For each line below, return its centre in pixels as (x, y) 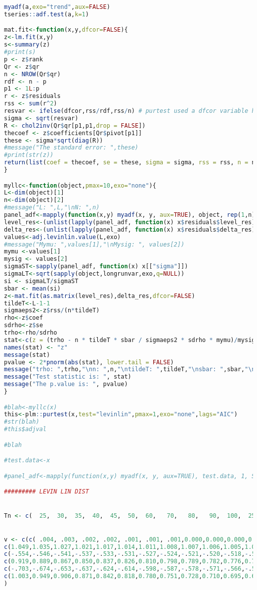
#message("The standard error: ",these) (71, 148)
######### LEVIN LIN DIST (46, 492)
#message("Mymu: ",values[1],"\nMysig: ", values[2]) (94, 244)
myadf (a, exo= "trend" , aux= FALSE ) (57, 7)
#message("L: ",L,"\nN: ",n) (52, 208)
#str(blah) (22, 422)
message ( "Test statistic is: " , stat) (68, 377)
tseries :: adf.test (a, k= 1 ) (46, 14)
